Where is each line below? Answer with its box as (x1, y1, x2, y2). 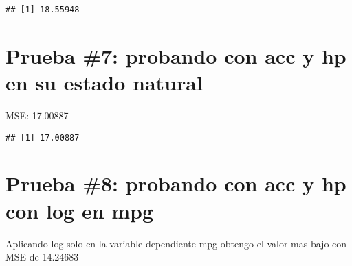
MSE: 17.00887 (5, 108, 69, 122)
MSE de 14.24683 (5, 250, 79, 264)
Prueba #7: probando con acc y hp (5, 41, 346, 69)
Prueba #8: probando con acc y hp (5, 169, 346, 197)
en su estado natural (5, 69, 203, 97)
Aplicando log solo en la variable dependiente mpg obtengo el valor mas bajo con (5, 236, 347, 250)
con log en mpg (5, 196, 154, 224)
